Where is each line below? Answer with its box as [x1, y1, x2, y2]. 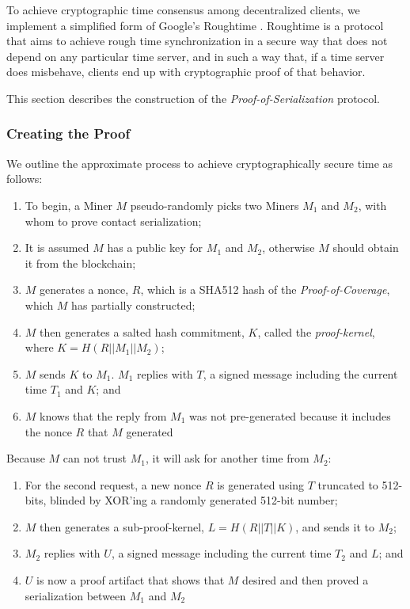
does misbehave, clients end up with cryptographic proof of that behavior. [6, 63, 366, 80]
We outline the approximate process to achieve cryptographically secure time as [6, 154, 393, 171]
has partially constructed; [71, 296, 196, 313]
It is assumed [25, 239, 89, 256]
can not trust [63, 450, 127, 466]
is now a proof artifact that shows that [36, 572, 225, 588]
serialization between [25, 587, 127, 603]
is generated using [217, 476, 305, 493]
